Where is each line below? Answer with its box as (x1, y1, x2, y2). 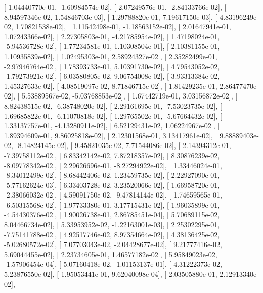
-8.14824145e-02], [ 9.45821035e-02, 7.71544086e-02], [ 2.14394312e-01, (15, 140, 231, 151)
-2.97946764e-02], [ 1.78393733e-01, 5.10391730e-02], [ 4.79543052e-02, (4, 61, 220, 71)
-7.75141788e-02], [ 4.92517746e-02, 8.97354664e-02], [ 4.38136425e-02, (4, 229, 220, 239)
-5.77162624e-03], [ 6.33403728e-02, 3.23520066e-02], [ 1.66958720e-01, (4, 179, 220, 190)
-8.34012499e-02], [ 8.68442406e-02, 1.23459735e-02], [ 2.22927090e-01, (4, 170, 220, 180)
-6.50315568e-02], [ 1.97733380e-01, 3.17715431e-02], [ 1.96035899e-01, (4, 199, 220, 210)
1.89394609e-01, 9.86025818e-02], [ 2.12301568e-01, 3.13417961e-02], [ (4, 130, 217, 140)
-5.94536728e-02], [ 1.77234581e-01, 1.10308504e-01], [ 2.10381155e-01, (4, 41, 220, 52)
